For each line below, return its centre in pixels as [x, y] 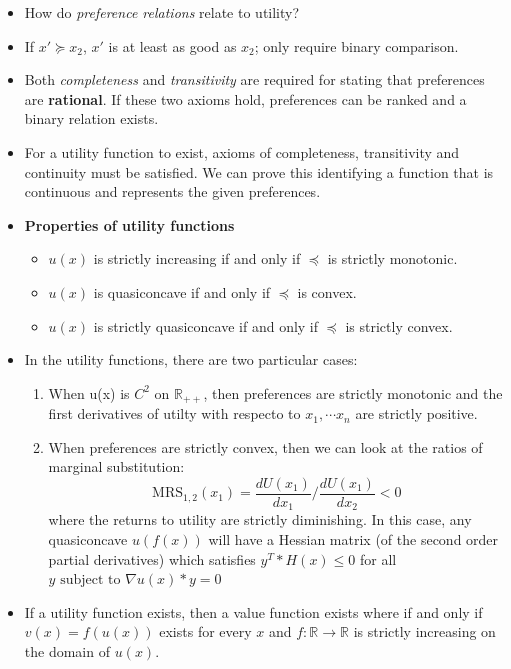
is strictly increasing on [424, 631]
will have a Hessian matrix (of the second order [353, 539]
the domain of [67, 651]
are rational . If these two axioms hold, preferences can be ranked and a [245, 98]
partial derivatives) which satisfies [152, 558]
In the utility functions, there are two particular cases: [191, 359]
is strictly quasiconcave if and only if [206, 325]
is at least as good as [172, 45]
